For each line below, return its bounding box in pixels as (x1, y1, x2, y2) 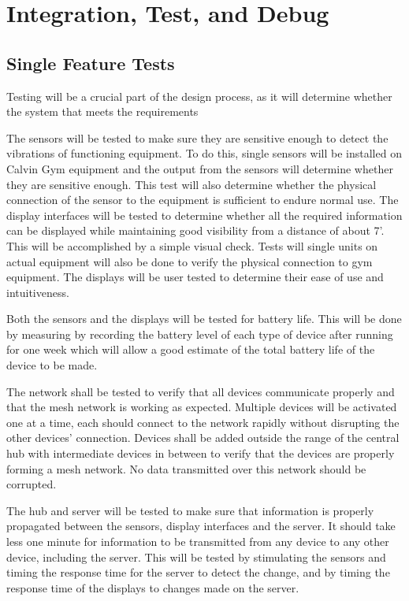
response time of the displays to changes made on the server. (6, 579, 299, 595)
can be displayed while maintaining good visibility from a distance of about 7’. (6, 222, 385, 239)
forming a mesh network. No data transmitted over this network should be (6, 460, 366, 477)
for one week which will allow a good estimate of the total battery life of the (6, 341, 375, 358)
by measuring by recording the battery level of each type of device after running (6, 325, 393, 342)
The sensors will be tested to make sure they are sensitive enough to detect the (6, 129, 389, 146)
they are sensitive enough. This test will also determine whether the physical (6, 176, 377, 192)
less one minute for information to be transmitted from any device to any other (6, 533, 389, 550)
